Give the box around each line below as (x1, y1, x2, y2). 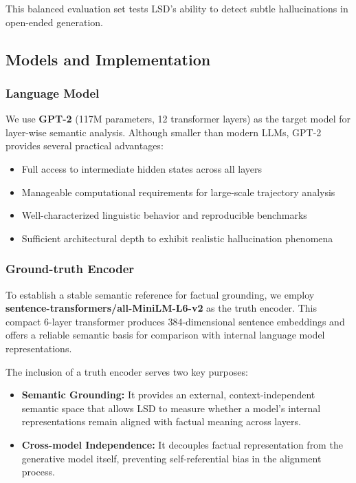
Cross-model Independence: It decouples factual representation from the (21, 437, 343, 451)
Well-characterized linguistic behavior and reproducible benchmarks (21, 208, 307, 222)
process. (21, 464, 55, 479)
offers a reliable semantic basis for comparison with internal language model (5, 328, 325, 342)
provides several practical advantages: (5, 138, 164, 153)
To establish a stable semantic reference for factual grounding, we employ (5, 287, 315, 301)
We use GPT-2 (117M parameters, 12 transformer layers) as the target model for (5, 111, 351, 126)
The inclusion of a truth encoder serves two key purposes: (5, 364, 248, 378)
